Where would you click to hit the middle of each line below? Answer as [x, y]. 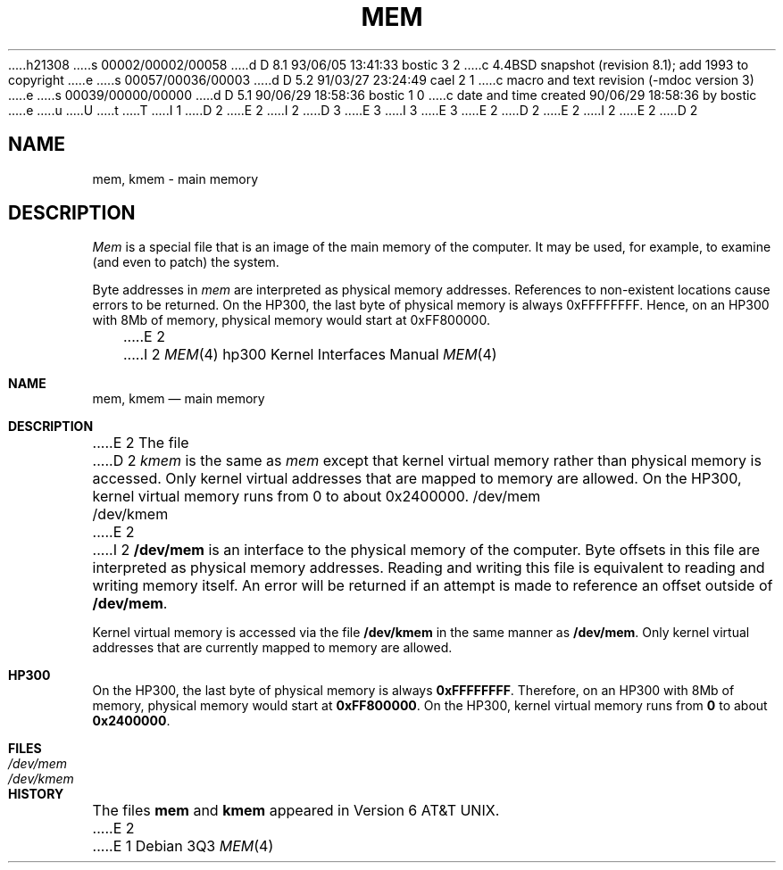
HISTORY [36, 794]
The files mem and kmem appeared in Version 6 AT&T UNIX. [296, 811]
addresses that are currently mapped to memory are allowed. [272, 648]
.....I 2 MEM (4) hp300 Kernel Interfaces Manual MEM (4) [310, 355]
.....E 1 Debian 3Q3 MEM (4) [183, 846]
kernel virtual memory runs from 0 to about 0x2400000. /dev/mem [317, 497]
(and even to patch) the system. [186, 262]
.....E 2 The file [141, 443]
